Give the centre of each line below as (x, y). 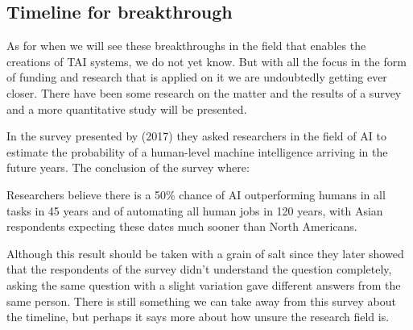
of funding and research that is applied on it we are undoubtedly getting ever (197, 77)
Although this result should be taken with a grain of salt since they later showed (205, 253)
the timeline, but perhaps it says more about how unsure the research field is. (198, 317)
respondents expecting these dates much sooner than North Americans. (182, 226)
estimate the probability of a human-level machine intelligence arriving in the (197, 151)
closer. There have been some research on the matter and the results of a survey (204, 92)
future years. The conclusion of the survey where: (128, 167)
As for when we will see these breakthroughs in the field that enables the (186, 46)
